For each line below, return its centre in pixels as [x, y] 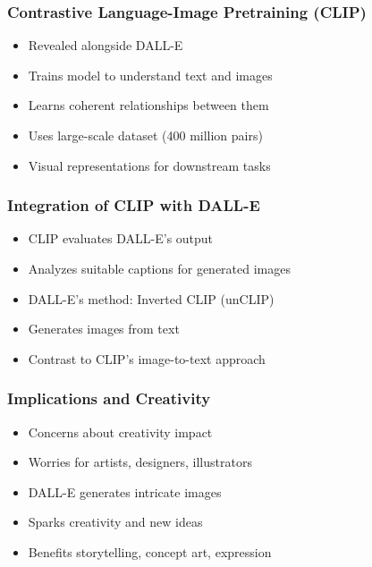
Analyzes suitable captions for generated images [159, 268]
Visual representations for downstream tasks [149, 165]
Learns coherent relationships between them [148, 105]
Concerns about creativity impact [120, 432]
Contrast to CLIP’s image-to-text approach [147, 358]
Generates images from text [104, 329]
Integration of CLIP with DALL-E [134, 205]
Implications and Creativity [109, 398]
